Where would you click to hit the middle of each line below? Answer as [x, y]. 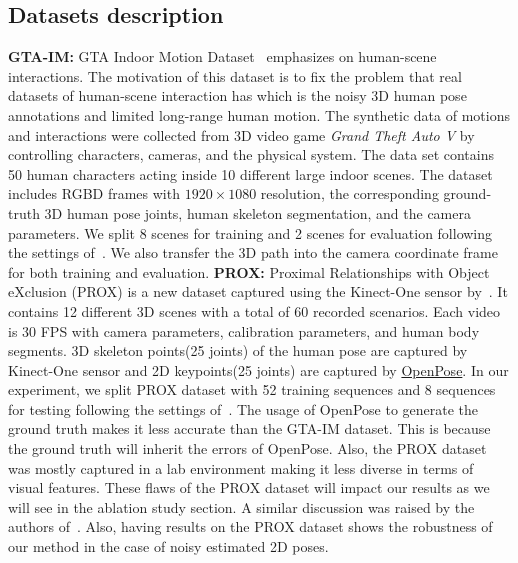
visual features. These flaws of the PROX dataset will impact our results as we [249, 487]
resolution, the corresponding [349, 193]
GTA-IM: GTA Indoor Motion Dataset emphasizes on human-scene [222, 56]
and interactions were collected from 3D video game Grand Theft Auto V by [241, 134]
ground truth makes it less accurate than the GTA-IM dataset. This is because [249, 428]
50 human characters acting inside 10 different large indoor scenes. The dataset [250, 173]
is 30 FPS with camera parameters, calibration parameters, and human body [244, 330]
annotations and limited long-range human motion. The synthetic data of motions [259, 114]
